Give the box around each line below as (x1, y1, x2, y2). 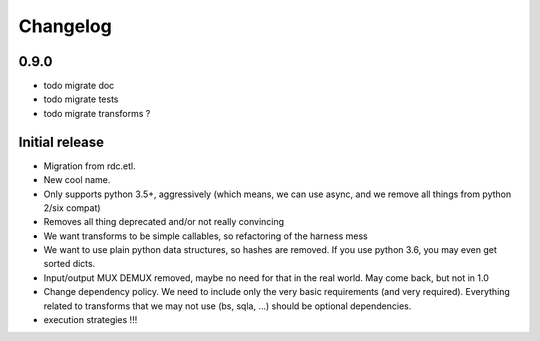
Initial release (18, 133, 105, 150)
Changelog (18, 15, 112, 37)
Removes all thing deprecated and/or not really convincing (43, 216, 285, 228)
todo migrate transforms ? (43, 107, 151, 119)
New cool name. (43, 174, 111, 186)
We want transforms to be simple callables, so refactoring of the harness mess (43, 230, 369, 242)
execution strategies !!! (43, 314, 138, 326)
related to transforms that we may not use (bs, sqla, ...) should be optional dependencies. (43, 300, 412, 312)
